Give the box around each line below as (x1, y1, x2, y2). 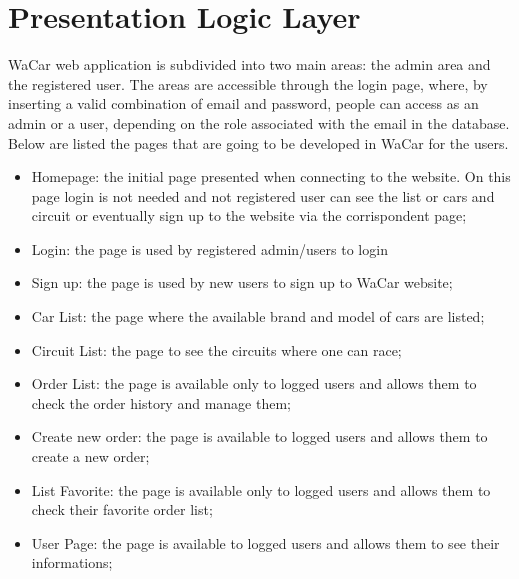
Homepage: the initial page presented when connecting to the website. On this (31, 166, 511, 187)
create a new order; (31, 446, 150, 467)
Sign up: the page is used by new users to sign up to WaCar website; (31, 272, 453, 293)
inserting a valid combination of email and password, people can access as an (8, 93, 479, 114)
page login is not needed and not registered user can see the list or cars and (31, 185, 495, 206)
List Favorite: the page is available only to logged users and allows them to (31, 479, 491, 500)
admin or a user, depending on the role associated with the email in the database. (8, 112, 510, 133)
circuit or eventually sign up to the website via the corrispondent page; (31, 205, 467, 226)
